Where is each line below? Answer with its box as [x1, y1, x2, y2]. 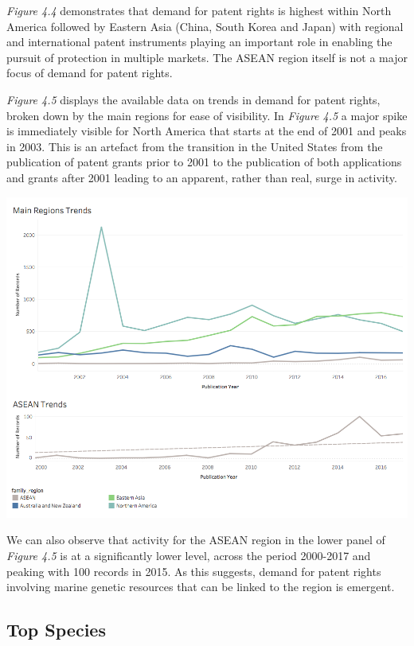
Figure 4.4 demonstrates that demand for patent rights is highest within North [6, 2, 392, 18]
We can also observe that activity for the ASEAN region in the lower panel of [6, 531, 385, 548]
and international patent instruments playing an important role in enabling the [6, 33, 393, 50]
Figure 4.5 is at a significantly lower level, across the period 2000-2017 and [6, 547, 371, 563]
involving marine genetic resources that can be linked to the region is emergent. [6, 578, 395, 595]
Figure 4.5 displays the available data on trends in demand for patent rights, [6, 91, 381, 107]
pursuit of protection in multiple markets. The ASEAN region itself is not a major [6, 49, 408, 65]
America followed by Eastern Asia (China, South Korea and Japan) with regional [6, 18, 404, 34]
